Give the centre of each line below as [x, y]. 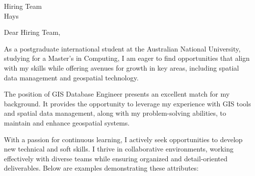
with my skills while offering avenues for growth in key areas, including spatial [122, 67]
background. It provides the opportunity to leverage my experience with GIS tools [127, 103]
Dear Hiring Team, [32, 32]
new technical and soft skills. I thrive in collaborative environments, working [119, 149]
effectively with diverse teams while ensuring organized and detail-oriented [116, 158]
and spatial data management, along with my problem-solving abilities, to [115, 113]
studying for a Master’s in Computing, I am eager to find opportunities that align [127, 58]
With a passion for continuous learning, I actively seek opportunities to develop [123, 139]
